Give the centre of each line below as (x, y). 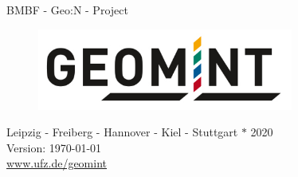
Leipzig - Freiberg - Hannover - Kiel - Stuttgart (122, 132)
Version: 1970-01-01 (54, 147)
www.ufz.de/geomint (57, 163)
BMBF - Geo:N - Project (67, 10)
